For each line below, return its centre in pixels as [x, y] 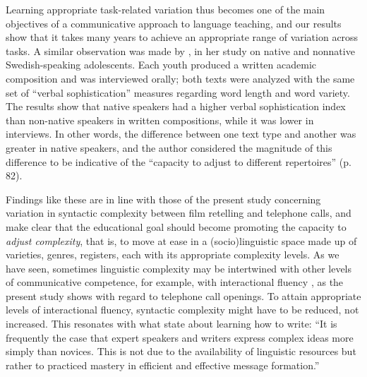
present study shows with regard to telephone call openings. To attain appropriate [183, 295]
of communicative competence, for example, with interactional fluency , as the [175, 282]
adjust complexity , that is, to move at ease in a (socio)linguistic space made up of [181, 240]
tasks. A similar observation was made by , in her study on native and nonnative [180, 50]
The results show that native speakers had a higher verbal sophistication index [176, 106]
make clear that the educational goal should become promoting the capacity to [176, 226]
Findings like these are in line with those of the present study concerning [163, 199]
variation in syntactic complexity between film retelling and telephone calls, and [179, 213]
